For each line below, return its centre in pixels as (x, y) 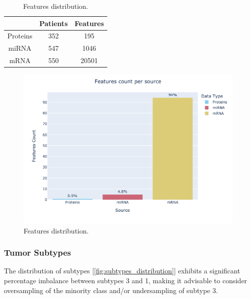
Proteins (20, 36)
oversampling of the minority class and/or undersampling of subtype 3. (111, 290)
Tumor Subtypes (38, 252)
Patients (53, 23)
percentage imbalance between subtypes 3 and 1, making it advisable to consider (125, 281)
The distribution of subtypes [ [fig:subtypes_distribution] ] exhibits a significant (122, 271)
